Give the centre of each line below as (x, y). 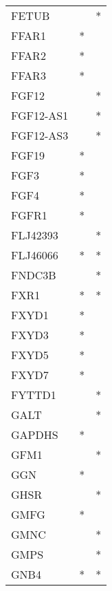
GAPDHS (35, 434)
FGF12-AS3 (40, 135)
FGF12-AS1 (40, 115)
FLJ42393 (35, 235)
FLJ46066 (35, 255)
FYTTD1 (34, 395)
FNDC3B (34, 275)
